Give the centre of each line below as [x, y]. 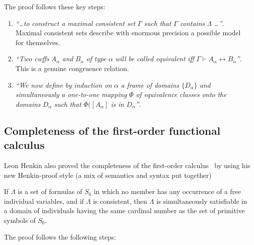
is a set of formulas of [50, 191]
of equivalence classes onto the [181, 94]
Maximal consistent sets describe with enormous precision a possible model [128, 33]
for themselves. [38, 42]
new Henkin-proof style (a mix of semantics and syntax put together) [108, 175]
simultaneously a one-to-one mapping [71, 94]
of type [96, 59]
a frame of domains [150, 85]
